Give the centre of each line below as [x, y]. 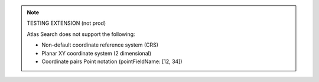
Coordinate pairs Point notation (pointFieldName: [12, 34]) [112, 61]
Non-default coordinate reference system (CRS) [100, 45]
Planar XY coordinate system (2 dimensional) [97, 53]
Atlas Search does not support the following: [81, 34]
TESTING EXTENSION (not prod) [66, 23]
